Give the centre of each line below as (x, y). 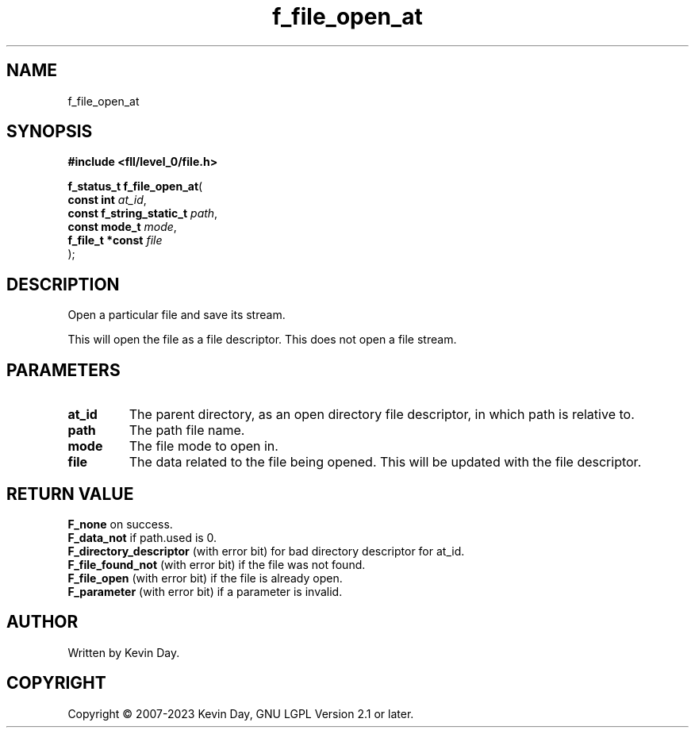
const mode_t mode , (122, 227)
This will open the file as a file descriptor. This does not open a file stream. (262, 340)
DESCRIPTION (63, 284)
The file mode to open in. (204, 446)
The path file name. (187, 430)
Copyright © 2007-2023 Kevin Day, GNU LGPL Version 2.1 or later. (241, 713)
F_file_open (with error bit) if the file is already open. (205, 578)
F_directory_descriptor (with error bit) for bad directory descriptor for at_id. (266, 551)
